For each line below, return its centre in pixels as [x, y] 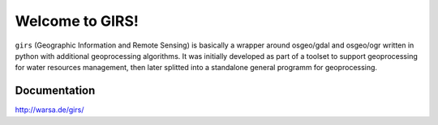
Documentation [55, 91]
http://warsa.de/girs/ [49, 110]
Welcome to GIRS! [77, 21]
